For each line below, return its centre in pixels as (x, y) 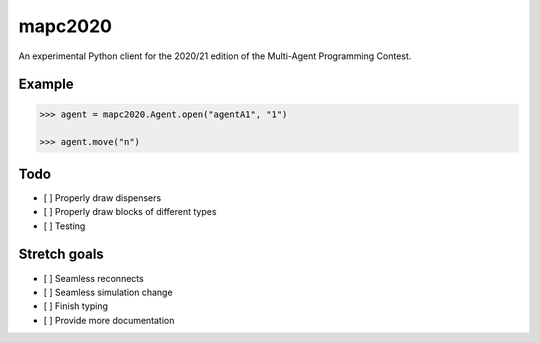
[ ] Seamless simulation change (108, 292)
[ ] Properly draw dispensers (102, 197)
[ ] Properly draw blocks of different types (130, 212)
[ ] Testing (64, 226)
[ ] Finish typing (76, 306)
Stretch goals (61, 254)
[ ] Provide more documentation (109, 320)
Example (46, 84)
